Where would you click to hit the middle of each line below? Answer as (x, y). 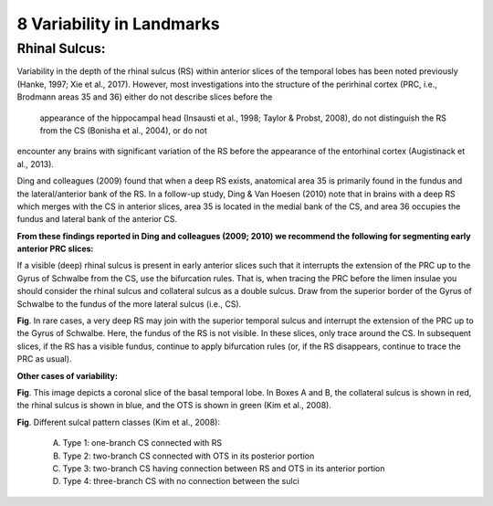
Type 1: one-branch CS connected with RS (142, 443)
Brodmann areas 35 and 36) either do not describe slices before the (145, 97)
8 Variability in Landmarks (118, 24)
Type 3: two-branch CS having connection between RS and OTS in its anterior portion (224, 468)
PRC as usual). (44, 359)
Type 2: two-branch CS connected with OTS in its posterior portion (189, 456)
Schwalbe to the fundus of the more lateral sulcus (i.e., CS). (129, 304)
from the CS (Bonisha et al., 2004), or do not (123, 130)
